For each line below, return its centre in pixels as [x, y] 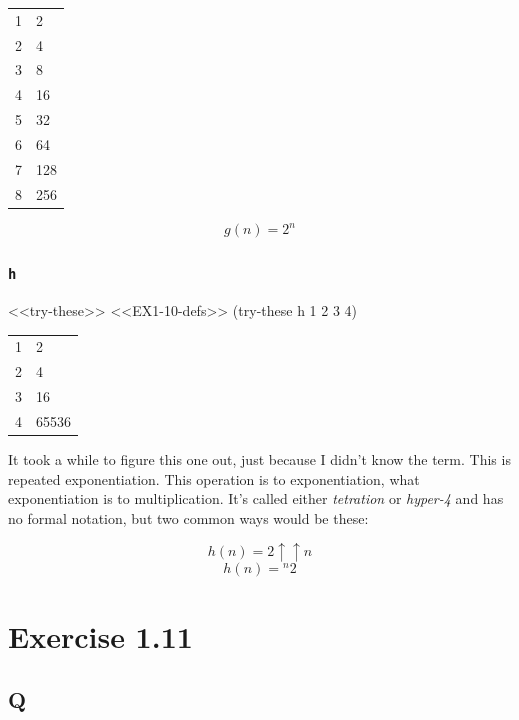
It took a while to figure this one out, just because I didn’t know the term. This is [259, 459]
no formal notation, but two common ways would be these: [188, 517]
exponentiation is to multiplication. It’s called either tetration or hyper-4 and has [256, 498]
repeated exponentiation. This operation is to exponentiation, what [214, 478]
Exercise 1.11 [100, 635]
